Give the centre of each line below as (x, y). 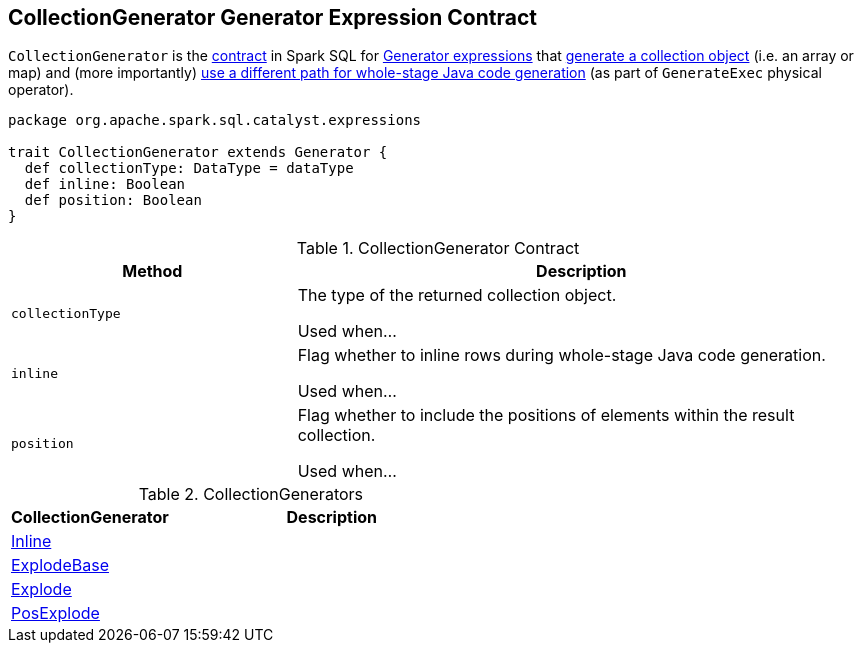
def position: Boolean (113, 200)
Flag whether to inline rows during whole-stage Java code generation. (561, 355)
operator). (41, 90)
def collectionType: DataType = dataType (189, 168)
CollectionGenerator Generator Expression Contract (272, 17)
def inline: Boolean (105, 184)
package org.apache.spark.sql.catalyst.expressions (215, 120)
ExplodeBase (60, 565)
